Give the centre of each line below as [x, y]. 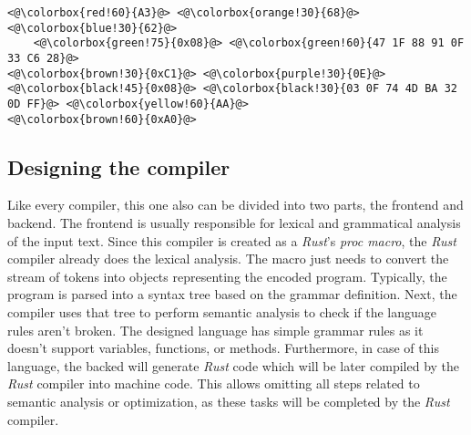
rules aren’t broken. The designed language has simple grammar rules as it [215, 330]
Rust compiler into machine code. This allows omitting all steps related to [214, 383]
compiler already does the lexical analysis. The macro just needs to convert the [228, 259]
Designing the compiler [119, 166]
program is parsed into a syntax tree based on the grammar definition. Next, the [232, 294]
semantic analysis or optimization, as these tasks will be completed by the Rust [229, 401]
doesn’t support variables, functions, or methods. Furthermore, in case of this [223, 348]
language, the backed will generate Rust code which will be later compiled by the [234, 365]
